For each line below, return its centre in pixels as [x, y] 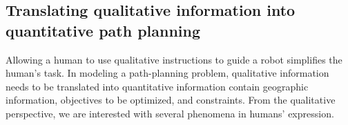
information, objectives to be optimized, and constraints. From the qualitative [171, 100]
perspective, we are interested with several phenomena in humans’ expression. [170, 113]
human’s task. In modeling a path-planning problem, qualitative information [167, 73]
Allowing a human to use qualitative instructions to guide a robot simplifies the [174, 59]
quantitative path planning [103, 30]
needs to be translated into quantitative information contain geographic [157, 86]
